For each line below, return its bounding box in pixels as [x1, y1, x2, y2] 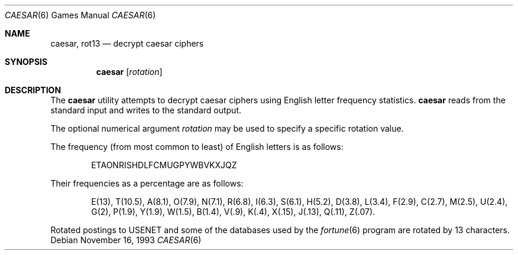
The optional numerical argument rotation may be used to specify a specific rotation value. [50, 123, 404, 133]
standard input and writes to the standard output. [50, 105, 242, 115]
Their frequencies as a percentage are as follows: [50, 178, 244, 188]
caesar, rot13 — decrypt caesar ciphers [50, 38, 204, 48]
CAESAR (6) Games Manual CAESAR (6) [5, 10, 156, 20]
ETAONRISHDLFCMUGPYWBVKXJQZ [91, 160, 237, 170]
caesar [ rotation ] [96, 67, 163, 77]
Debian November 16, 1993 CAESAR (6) [50, 235, 202, 245]
